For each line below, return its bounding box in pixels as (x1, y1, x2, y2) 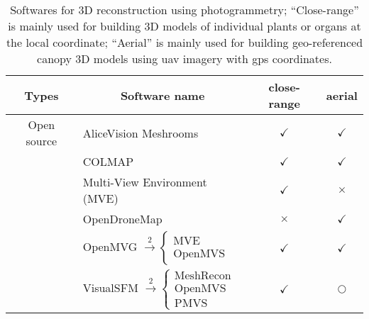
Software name (120, 86, 205, 103)
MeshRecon (174, 270, 231, 282)
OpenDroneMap (82, 211, 163, 227)
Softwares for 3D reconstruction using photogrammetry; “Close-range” (10, 1, 359, 18)
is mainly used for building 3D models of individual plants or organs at (8, 18, 361, 34)
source (26, 133, 57, 149)
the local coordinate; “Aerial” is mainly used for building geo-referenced (6, 34, 363, 50)
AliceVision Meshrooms (82, 124, 199, 141)
